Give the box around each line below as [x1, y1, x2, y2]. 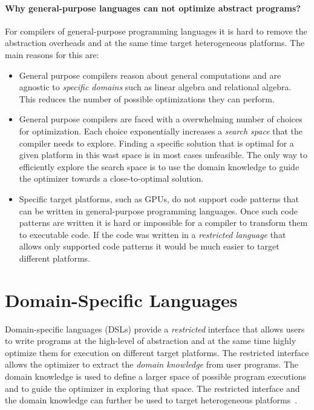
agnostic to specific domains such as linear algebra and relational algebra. [19, 81, 292, 93]
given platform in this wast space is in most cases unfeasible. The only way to [19, 148, 308, 161]
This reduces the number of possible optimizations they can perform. [19, 92, 275, 105]
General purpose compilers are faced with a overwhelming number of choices [19, 113, 303, 125]
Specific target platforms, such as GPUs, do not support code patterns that [19, 192, 299, 205]
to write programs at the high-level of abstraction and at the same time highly [5, 334, 296, 347]
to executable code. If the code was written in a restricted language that [19, 228, 286, 240]
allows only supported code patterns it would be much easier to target [19, 240, 280, 253]
